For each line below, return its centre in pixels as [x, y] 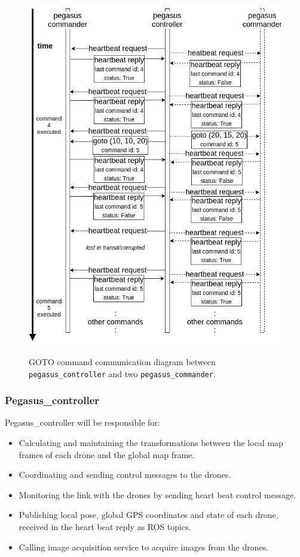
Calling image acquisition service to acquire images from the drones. [144, 547]
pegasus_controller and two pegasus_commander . [122, 373]
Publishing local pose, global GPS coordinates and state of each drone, [149, 515]
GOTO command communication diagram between [122, 362]
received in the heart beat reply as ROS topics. [105, 527]
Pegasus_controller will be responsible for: [82, 422]
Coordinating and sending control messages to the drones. [125, 475]
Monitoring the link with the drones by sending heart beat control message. [157, 494]
